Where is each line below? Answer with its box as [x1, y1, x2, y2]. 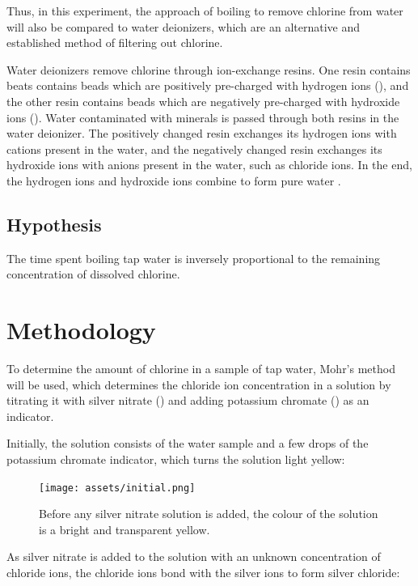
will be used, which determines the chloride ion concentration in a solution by [6, 376, 391, 393]
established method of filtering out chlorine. [6, 34, 223, 51]
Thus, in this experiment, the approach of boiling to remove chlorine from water [6, 2, 403, 19]
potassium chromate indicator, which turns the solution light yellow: [6, 451, 345, 468]
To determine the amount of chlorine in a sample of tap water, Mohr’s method [6, 360, 395, 377]
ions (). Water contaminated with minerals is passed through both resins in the [6, 108, 399, 125]
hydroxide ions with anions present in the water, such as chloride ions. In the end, [6, 156, 412, 173]
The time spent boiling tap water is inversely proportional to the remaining [6, 249, 381, 266]
